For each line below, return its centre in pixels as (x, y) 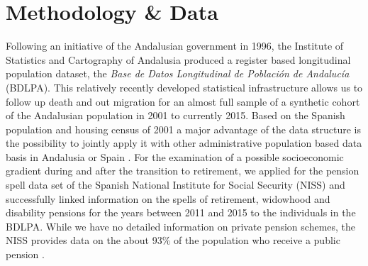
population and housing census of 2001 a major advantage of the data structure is (184, 129)
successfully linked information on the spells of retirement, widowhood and (168, 198)
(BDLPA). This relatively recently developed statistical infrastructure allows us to (184, 87)
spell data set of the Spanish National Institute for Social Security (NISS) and (175, 185)
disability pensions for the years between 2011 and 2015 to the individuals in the (181, 212)
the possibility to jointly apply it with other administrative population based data (184, 143)
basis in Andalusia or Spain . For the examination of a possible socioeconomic (175, 156)
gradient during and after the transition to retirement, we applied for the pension (183, 171)
